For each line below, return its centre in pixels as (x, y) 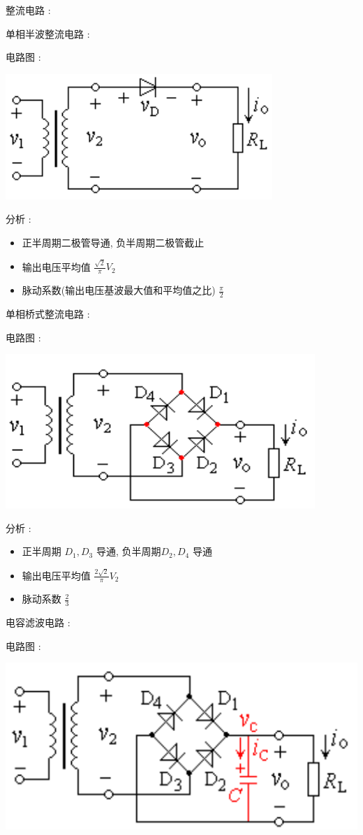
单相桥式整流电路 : (48, 313)
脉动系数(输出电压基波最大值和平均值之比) (119, 290)
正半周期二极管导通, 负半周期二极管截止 (113, 242)
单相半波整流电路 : (48, 33)
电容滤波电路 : (38, 622)
